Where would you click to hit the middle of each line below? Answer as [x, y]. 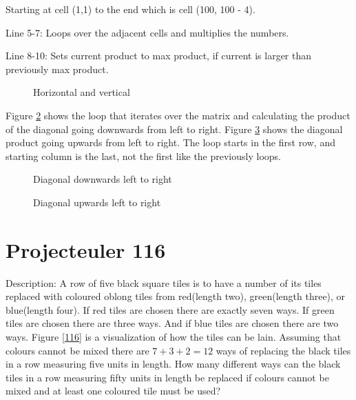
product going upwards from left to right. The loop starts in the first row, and [170, 142]
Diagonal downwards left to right [103, 179]
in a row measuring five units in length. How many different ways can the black [173, 364]
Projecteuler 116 [86, 249]
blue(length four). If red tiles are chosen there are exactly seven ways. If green [170, 309]
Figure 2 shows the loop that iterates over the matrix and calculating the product [178, 115]
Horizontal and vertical [82, 92]
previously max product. [57, 69]
